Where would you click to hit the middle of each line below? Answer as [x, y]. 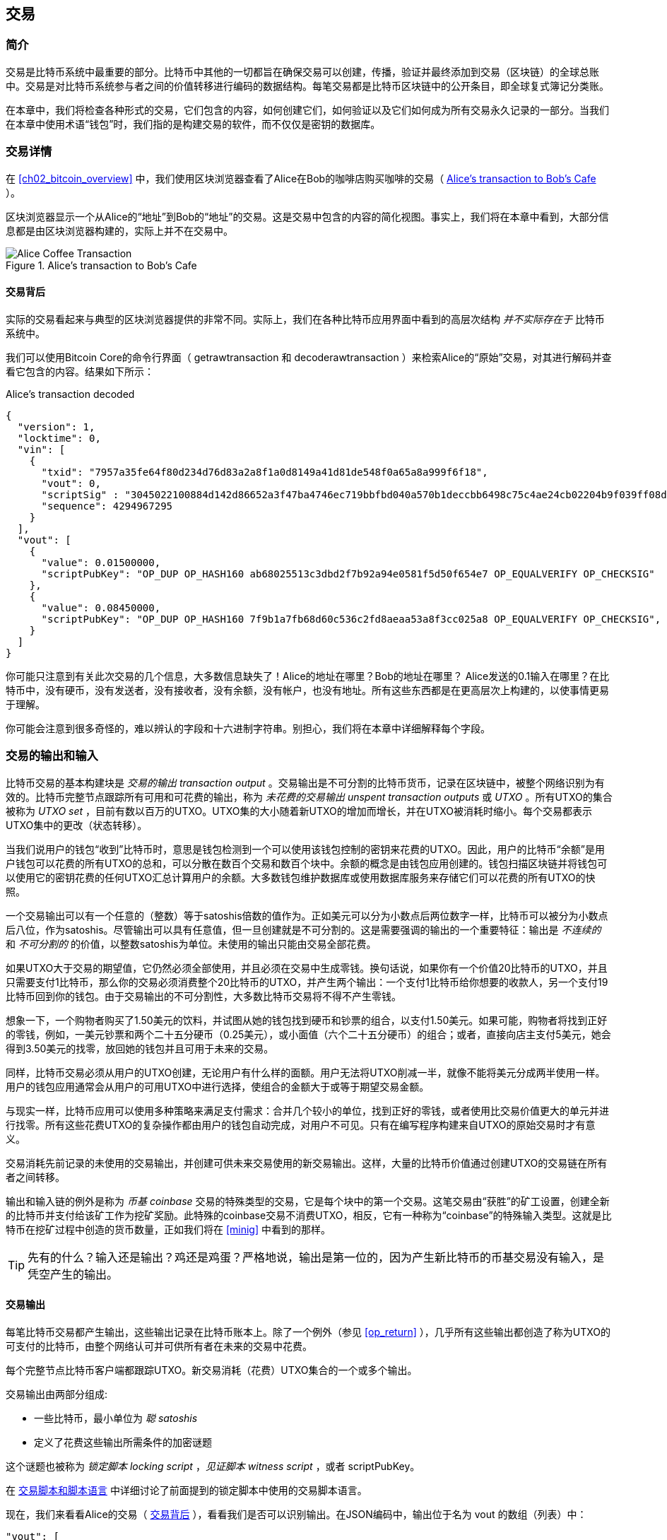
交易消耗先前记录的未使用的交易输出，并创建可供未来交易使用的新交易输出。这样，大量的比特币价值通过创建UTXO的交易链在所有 [307, 1163]
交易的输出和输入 [52, 756]
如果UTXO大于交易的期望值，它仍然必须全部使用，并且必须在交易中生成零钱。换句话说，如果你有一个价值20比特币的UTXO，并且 [307, 968]
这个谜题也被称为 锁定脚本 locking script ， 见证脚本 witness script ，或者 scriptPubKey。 [213, 1466]
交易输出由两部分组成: [57, 1394]
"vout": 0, [71, 483]
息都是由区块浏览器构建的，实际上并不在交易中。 [119, 230]
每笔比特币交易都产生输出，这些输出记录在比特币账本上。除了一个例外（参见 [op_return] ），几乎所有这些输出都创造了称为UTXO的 [308, 1332]
